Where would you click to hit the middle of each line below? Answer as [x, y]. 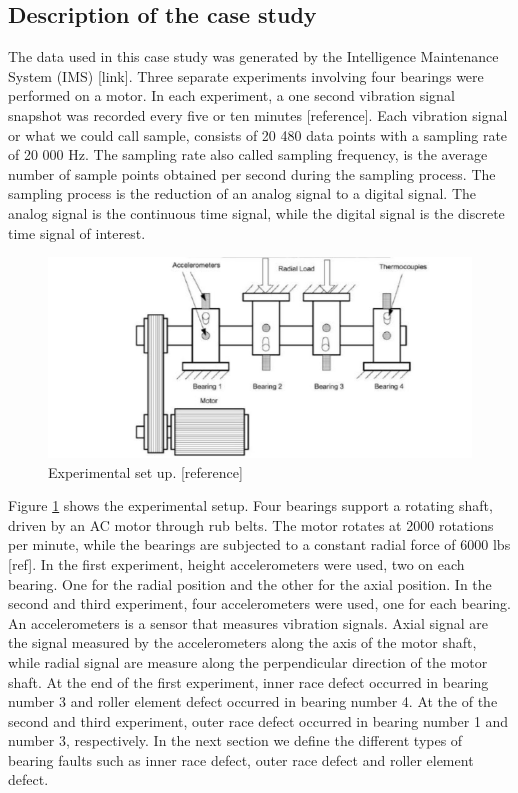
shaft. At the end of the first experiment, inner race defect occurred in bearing [248, 681]
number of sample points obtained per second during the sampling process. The [252, 173]
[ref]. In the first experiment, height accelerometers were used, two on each [236, 563]
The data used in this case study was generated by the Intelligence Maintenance [253, 56]
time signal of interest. [77, 232]
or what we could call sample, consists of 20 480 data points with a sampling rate [258, 134]
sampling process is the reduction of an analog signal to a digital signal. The [242, 193]
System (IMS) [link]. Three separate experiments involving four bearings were [246, 75]
